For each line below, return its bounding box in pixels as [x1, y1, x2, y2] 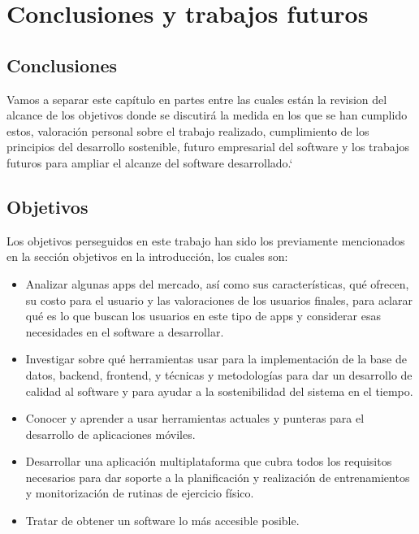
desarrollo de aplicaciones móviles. [25, 425, 196, 442]
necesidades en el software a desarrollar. [25, 323, 224, 340]
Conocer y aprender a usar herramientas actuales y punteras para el [25, 410, 365, 427]
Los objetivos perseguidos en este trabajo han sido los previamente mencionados [6, 232, 405, 249]
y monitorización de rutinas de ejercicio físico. [25, 484, 254, 501]
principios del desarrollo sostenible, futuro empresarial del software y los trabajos [6, 138, 410, 155]
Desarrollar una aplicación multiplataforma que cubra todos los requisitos [25, 453, 392, 470]
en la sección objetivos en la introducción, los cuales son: [6, 248, 288, 265]
